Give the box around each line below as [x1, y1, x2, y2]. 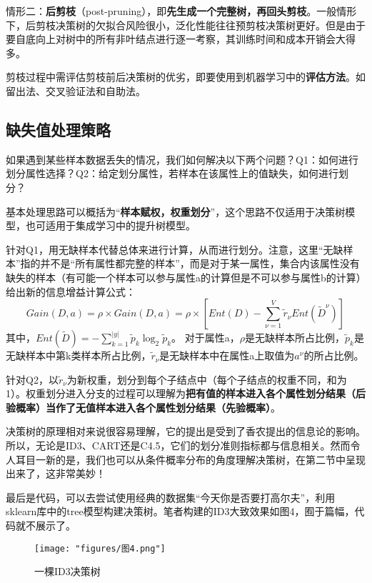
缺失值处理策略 [6, 118, 111, 140]
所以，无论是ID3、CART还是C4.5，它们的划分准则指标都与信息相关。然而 [6, 438, 351, 453]
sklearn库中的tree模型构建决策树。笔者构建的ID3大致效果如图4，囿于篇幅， [6, 504, 355, 519]
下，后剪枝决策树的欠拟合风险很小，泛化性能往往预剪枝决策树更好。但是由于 [6, 17, 366, 32]
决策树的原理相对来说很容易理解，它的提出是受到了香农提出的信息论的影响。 [6, 424, 366, 439]
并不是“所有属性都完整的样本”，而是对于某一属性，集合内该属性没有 [40, 256, 360, 271]
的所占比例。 [303, 348, 364, 363]
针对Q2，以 [6, 372, 59, 387]
